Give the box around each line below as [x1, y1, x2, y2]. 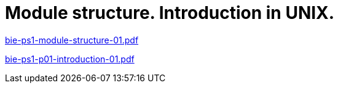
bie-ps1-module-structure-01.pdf [5, 34, 139, 45]
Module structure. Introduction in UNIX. [5, 2, 335, 23]
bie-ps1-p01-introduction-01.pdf [5, 53, 135, 64]
